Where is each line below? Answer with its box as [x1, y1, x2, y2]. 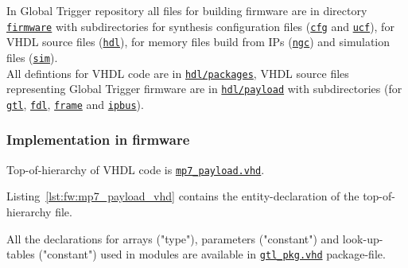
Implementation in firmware [6, 130, 190, 150]
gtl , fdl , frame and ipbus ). [6, 95, 144, 112]
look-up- [342, 230, 383, 247]
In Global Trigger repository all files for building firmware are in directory [6, 2, 367, 18]
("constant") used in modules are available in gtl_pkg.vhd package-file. [38, 246, 386, 262]
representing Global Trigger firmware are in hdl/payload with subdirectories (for [6, 80, 402, 97]
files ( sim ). [6, 49, 58, 65]
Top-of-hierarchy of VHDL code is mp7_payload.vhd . [6, 161, 265, 177]
